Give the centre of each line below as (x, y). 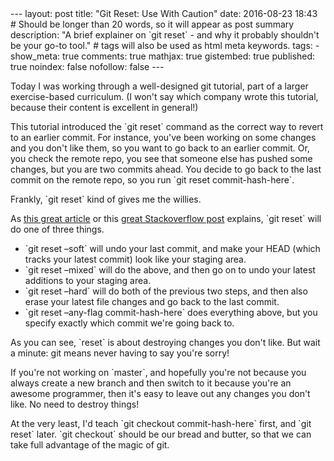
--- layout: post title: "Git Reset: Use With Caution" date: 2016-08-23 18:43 (164, 13)
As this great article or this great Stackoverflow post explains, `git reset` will (166, 218)
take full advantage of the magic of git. (90, 445)
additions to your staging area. (88, 280)
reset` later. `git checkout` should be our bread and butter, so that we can (161, 434)
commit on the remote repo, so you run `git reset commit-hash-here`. (152, 180)
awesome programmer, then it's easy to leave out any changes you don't (160, 393)
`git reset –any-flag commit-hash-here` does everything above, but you (171, 312)
